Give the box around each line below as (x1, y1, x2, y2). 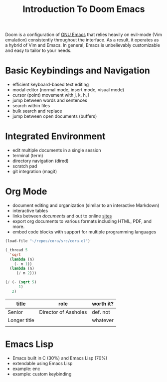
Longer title (7, 317, 35, 324)
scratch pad (12, 163, 37, 169)
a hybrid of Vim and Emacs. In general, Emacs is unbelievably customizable (5, 42, 161, 48)
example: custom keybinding (12, 371, 72, 377)
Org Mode (5, 186, 47, 197)
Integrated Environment (5, 131, 106, 142)
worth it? (92, 300, 114, 307)
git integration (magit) (12, 169, 57, 175)
